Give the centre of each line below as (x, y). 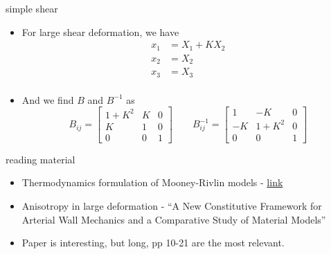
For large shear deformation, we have (100, 31)
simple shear (32, 8)
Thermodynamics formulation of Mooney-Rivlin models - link (152, 182)
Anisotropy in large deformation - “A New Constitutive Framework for (172, 206)
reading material (41, 159)
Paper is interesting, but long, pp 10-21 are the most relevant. (153, 243)
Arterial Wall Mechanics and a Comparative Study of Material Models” (174, 219)
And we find (48, 99)
